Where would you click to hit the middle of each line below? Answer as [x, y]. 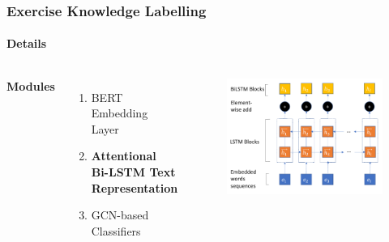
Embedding [120, 113]
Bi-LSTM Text [133, 172]
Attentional [124, 156]
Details [27, 43]
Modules [31, 85]
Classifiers [116, 230]
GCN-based [120, 215]
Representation [135, 187]
